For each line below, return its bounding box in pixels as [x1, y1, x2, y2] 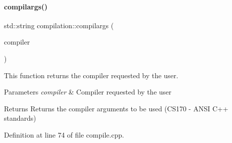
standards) [4, 113, 36, 123]
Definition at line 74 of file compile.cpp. [4, 129, 124, 140]
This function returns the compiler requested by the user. [4, 70, 178, 80]
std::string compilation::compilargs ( [4, 20, 114, 30]
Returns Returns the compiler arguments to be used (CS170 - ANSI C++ [4, 103, 229, 113]
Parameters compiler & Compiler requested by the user [4, 87, 172, 97]
